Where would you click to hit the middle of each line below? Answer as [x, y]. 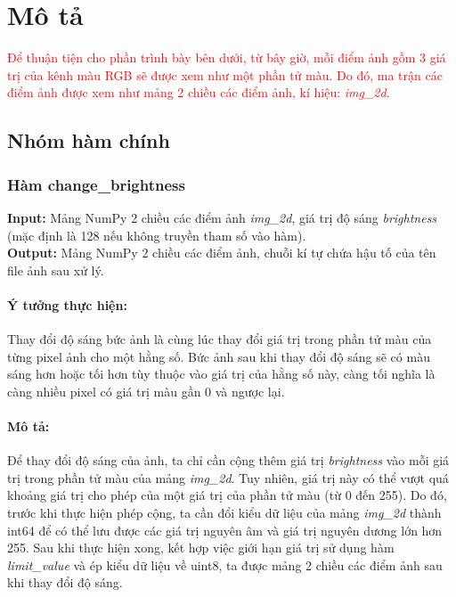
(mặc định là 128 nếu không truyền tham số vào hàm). [157, 235]
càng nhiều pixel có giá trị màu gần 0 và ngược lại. [146, 391]
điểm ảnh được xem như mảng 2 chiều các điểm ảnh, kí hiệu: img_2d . [199, 92]
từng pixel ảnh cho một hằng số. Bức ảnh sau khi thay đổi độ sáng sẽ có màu [219, 356]
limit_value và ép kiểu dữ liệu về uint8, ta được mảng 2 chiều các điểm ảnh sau [225, 564]
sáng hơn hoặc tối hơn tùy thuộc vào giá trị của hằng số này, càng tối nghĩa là [221, 374]
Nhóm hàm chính [89, 140]
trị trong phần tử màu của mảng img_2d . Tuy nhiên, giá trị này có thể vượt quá [228, 477]
